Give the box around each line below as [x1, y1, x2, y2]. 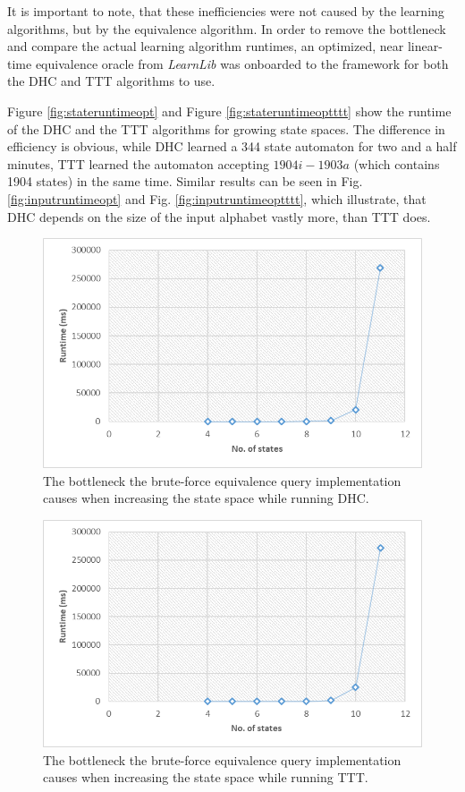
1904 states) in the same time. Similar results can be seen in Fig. [7, 172, 363, 191]
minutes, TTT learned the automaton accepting [7, 154, 269, 173]
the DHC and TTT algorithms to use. [7, 72, 216, 90]
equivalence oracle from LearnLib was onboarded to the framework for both [35, 54, 449, 72]
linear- [407, 37, 443, 55]
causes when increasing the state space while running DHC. [43, 489, 369, 507]
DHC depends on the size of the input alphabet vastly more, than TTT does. [7, 207, 431, 226]
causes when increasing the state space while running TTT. [43, 768, 368, 787]
